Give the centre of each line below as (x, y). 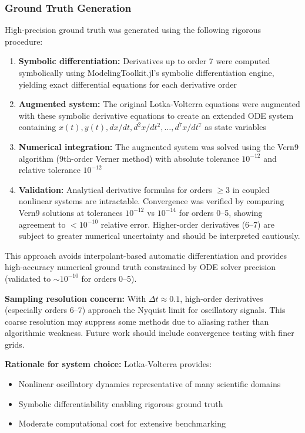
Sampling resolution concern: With (76, 298)
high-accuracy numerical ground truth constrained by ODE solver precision (140, 267)
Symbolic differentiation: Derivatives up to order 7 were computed (144, 61)
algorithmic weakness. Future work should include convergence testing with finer (150, 333)
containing (37, 127)
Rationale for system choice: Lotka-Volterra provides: (108, 364)
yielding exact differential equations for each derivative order (128, 84)
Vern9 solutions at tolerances (71, 212)
